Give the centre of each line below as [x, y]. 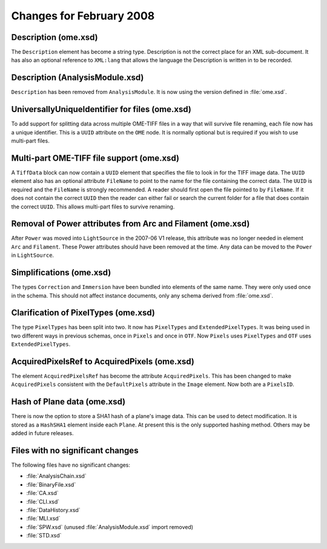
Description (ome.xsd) [54, 37]
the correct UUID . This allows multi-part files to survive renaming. [93, 207]
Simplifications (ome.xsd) [61, 273]
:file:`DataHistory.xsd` [54, 510]
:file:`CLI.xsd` [43, 501]
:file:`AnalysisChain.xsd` [57, 476]
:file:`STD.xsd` [44, 536]
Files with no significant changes [75, 451]
